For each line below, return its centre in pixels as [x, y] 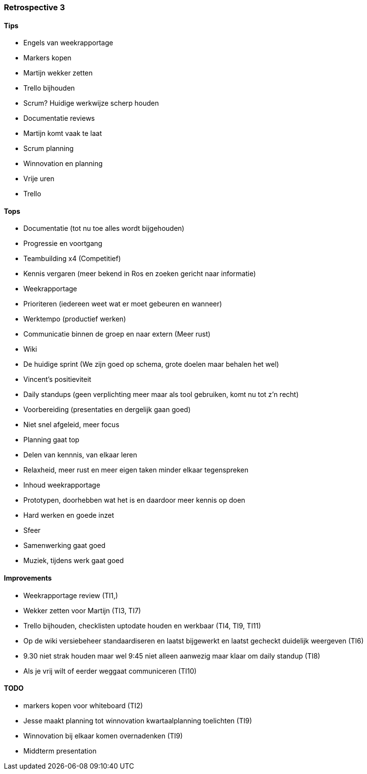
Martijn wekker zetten [58, 73]
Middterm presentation [60, 751]
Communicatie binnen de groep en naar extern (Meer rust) [117, 334]
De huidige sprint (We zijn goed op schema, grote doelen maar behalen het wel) [151, 364]
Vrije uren [39, 179]
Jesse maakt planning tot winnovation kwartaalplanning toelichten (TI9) [138, 720]
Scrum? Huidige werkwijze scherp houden [91, 103]
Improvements [28, 578]
